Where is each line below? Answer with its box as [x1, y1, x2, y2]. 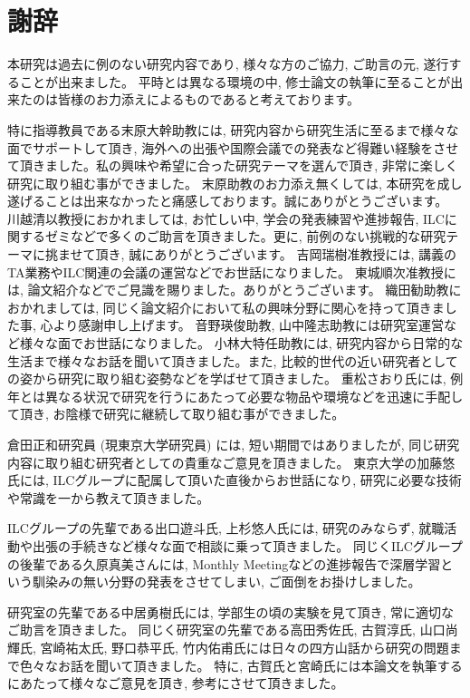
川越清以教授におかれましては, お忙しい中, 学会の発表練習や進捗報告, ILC [7, 208, 445, 228]
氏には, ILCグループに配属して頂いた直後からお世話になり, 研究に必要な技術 [7, 470, 462, 490]
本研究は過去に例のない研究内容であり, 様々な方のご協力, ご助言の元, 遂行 [7, 54, 449, 73]
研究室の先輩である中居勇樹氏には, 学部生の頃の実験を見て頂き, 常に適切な [7, 602, 454, 621]
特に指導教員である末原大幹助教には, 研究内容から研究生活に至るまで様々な [7, 120, 459, 139]
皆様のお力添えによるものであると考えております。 [57, 90, 360, 109]
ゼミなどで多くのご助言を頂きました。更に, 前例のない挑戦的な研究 [44, 227, 446, 246]
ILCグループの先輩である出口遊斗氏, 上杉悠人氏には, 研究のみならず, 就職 [7, 519, 445, 538]
